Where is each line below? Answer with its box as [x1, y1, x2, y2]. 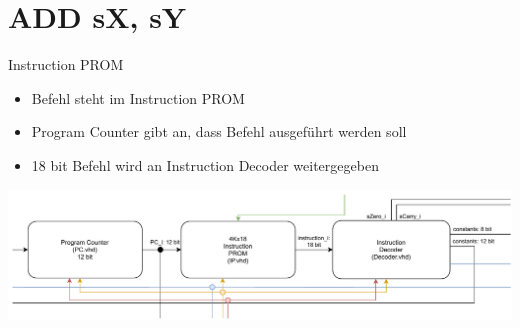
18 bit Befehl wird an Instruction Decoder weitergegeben [31, 154, 379, 175]
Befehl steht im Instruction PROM [31, 87, 245, 108]
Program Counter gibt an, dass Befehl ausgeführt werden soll [31, 121, 407, 142]
